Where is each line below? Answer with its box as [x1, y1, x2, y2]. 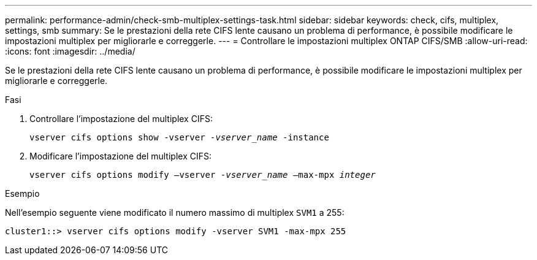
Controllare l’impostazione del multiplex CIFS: [29, 113, 213, 124]
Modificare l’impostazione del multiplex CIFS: [29, 151, 211, 161]
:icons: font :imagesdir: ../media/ [5, 46, 135, 56]
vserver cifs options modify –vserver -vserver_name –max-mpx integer [29, 170, 376, 180]
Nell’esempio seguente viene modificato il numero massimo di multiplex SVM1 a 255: [5, 207, 345, 218]
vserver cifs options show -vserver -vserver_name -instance [29, 132, 329, 142]
